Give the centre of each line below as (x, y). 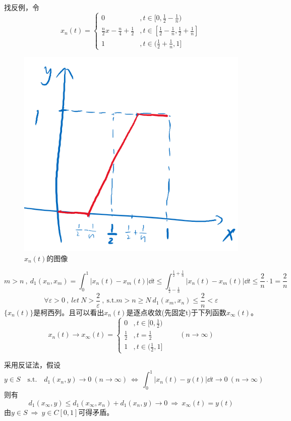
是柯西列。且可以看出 (69, 312)
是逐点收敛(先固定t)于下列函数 (176, 312)
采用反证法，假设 (32, 365)
